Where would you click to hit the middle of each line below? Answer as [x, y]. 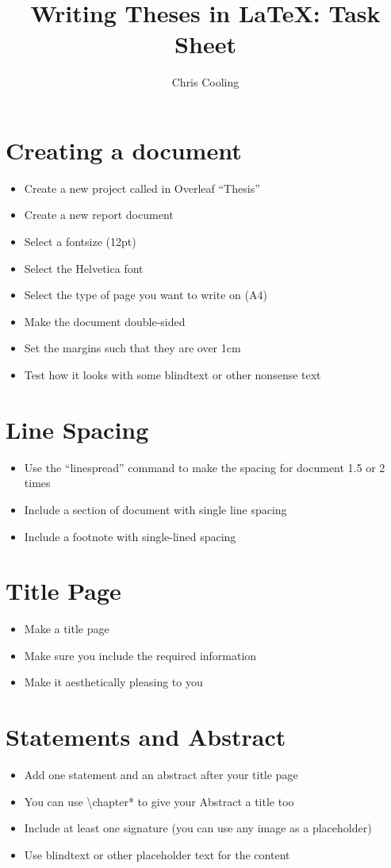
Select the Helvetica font [84, 268]
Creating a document [124, 150]
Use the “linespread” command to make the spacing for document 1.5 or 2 [205, 467]
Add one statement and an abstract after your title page [161, 775]
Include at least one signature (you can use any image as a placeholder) [198, 828]
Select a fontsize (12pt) [80, 242]
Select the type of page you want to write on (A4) [146, 295]
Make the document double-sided [105, 321]
